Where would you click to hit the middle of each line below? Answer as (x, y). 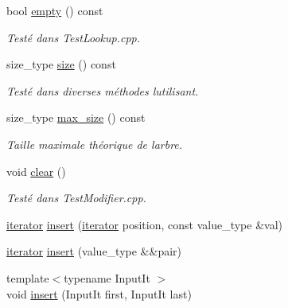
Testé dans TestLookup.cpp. (73, 37)
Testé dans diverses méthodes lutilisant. (103, 90)
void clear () (36, 171)
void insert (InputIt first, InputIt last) (99, 293)
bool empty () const (55, 10)
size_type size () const (61, 64)
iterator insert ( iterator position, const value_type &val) (144, 224)
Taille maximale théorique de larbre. (95, 144)
